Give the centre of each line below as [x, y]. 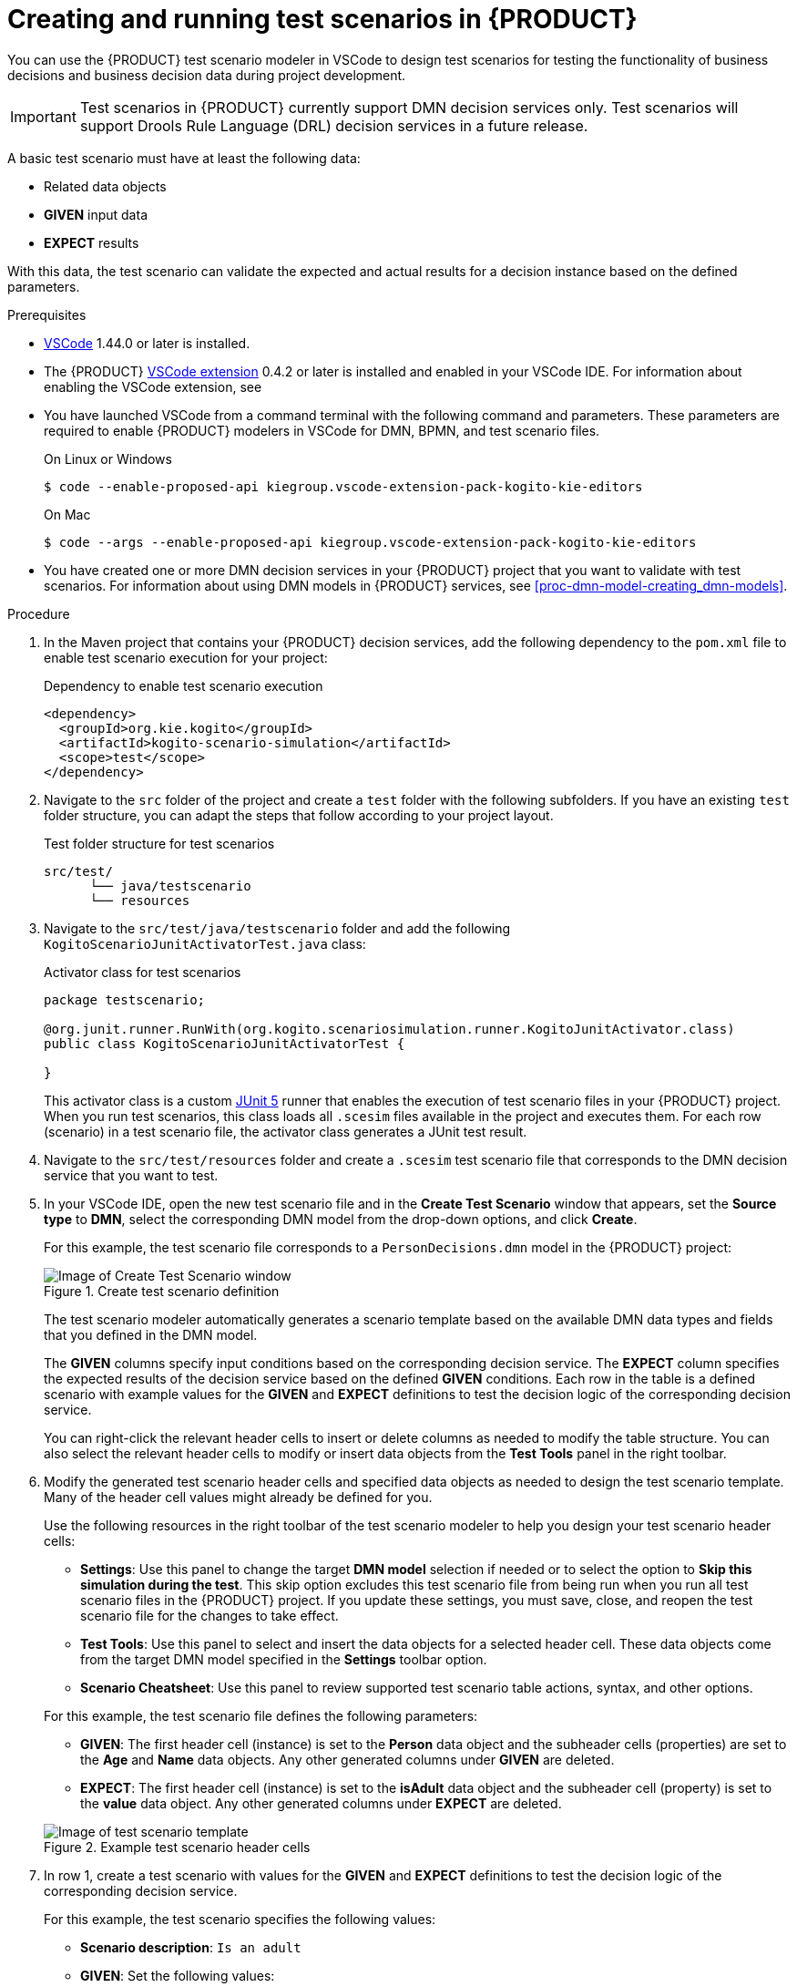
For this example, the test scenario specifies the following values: [240, 1919]
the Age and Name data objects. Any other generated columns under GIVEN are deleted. [347, 1759]
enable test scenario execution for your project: [186, 657]
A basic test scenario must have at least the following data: [184, 158]
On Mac [67, 514]
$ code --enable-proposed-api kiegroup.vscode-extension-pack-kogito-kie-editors [343, 486]
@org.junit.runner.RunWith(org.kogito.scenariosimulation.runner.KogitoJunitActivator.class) [389, 1029]
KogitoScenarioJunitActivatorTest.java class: [205, 943]
